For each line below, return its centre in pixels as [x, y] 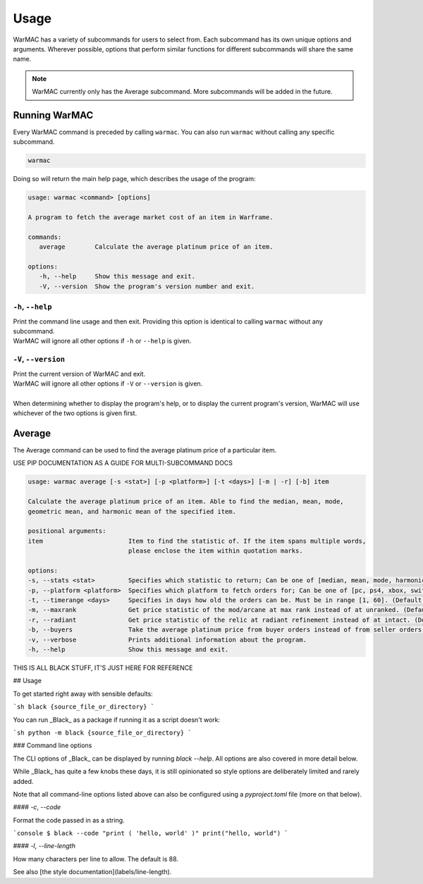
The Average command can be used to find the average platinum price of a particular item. [145, 450]
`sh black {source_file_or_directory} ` [84, 707]
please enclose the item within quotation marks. [215, 551]
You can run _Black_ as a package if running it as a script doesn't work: [117, 720]
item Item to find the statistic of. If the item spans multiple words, [197, 541]
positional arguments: [67, 531]
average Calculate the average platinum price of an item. [156, 247]
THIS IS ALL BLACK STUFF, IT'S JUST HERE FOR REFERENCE [103, 668]
